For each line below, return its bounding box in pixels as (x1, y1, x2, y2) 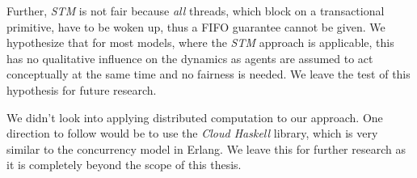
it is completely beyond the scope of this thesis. (6, 156, 242, 173)
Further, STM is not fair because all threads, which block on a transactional (6, 2, 385, 19)
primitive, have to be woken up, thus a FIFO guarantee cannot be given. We (6, 18, 385, 35)
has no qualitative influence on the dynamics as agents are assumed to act (6, 49, 373, 66)
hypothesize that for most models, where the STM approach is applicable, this (6, 34, 394, 51)
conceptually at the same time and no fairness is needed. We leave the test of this (6, 66, 411, 83)
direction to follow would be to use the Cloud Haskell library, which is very (6, 125, 378, 142)
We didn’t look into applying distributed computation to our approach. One (6, 108, 383, 125)
